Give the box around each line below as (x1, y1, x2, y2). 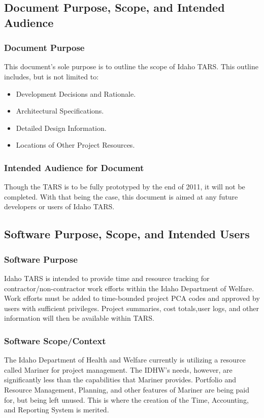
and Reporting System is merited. (4, 404, 109, 415)
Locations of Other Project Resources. (16, 140, 135, 150)
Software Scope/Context (4, 334, 106, 347)
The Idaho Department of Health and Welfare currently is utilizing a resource (4, 354, 246, 365)
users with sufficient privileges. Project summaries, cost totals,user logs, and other (4, 302, 259, 313)
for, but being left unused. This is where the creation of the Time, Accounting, (4, 394, 249, 405)
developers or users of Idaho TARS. (4, 201, 115, 212)
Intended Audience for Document (4, 161, 144, 174)
